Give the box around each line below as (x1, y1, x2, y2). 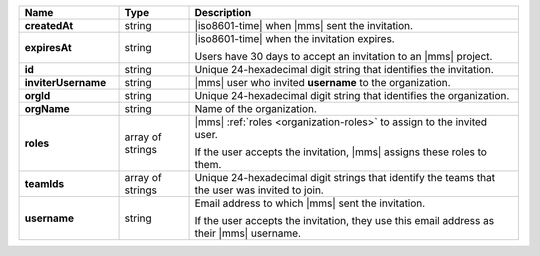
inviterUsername (24, 76, 107, 89)
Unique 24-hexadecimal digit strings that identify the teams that (194, 171, 495, 184)
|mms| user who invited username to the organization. (194, 76, 451, 89)
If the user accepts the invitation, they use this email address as (194, 214, 495, 227)
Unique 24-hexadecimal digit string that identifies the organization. (194, 89, 510, 102)
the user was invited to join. (194, 183, 324, 197)
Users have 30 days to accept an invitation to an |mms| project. (194, 50, 493, 63)
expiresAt (24, 41, 72, 54)
